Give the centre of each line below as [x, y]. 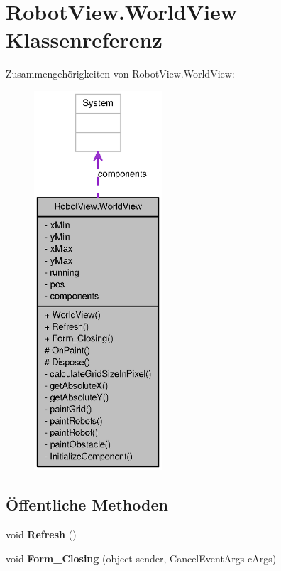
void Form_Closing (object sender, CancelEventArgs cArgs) [141, 558]
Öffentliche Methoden [87, 505]
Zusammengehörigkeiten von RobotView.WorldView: [120, 74]
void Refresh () [41, 534]
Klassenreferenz [84, 39]
